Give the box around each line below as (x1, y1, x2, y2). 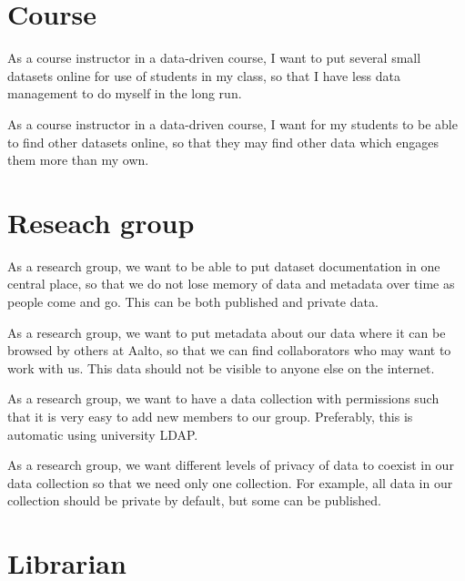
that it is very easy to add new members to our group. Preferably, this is (7, 406, 413, 425)
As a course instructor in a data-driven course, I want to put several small (7, 48, 421, 67)
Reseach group (7, 203, 195, 240)
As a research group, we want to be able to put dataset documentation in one (7, 256, 440, 275)
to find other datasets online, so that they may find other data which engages (7, 132, 440, 151)
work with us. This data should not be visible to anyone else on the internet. (7, 358, 435, 377)
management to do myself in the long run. (7, 84, 242, 103)
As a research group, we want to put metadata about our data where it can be (7, 322, 446, 341)
